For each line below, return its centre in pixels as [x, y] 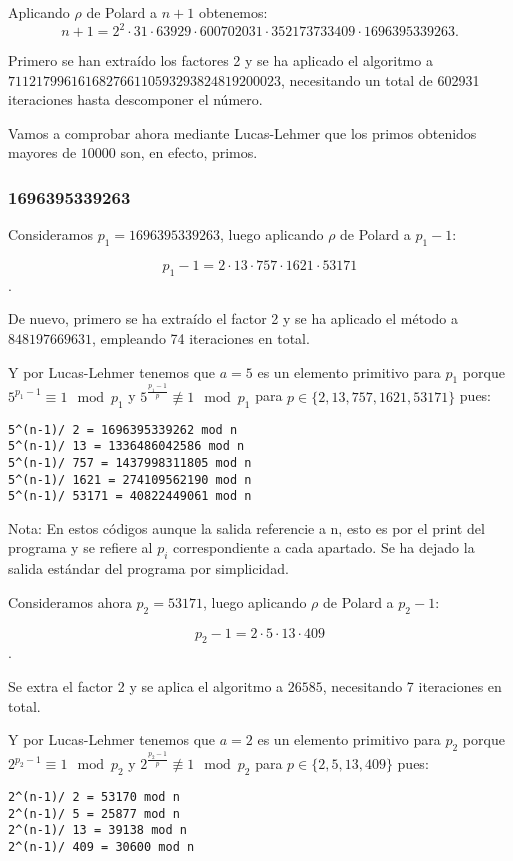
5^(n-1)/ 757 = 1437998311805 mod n [130, 462]
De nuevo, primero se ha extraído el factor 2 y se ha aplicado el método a [233, 318]
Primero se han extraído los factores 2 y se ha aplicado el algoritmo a [220, 60]
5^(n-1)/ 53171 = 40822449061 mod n [130, 496]
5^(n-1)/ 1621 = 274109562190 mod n [130, 479]
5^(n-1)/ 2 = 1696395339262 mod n [123, 429]
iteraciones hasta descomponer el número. [135, 99]
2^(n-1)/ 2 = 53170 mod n [94, 797]
